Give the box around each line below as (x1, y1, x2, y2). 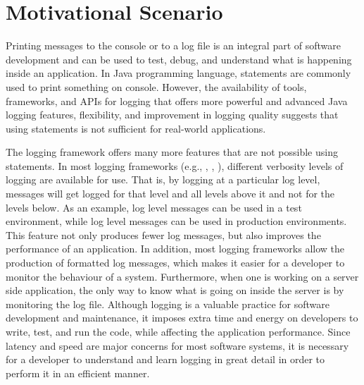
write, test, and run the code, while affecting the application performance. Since (6, 324, 351, 338)
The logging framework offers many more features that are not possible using (6, 145, 338, 159)
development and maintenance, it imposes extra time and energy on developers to (6, 310, 358, 325)
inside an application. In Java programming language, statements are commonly (6, 66, 351, 80)
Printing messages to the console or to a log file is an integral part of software (6, 38, 341, 53)
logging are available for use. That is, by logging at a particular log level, (6, 172, 320, 187)
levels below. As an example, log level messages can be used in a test (6, 200, 302, 214)
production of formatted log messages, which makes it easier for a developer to (6, 255, 345, 270)
